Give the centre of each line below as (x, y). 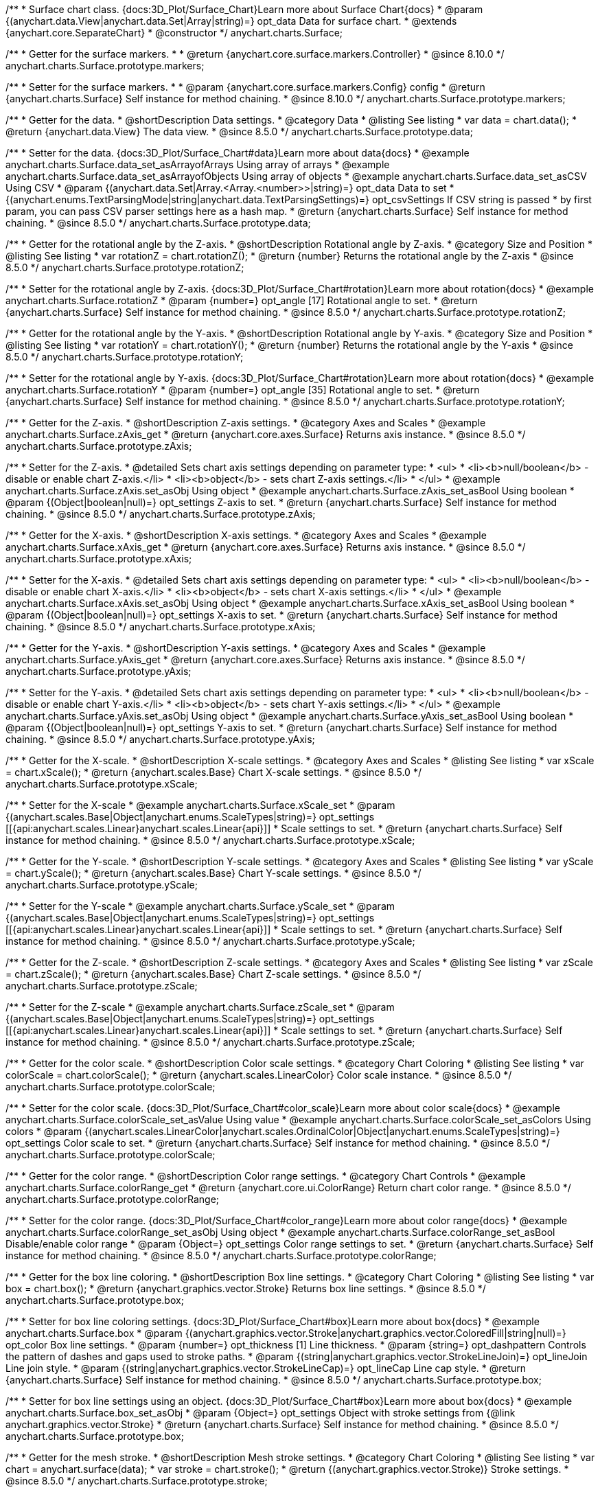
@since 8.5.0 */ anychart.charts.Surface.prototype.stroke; (137, 1481)
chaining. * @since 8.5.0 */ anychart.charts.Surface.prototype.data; (158, 223)
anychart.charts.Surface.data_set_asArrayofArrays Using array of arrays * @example (198, 164)
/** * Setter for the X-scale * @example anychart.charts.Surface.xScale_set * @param (200, 805)
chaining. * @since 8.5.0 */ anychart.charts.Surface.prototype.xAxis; (161, 627)
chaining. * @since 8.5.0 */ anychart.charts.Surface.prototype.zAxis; (161, 514)
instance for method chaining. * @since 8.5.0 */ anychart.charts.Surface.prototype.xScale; (210, 840)
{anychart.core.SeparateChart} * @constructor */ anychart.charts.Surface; (174, 33)
